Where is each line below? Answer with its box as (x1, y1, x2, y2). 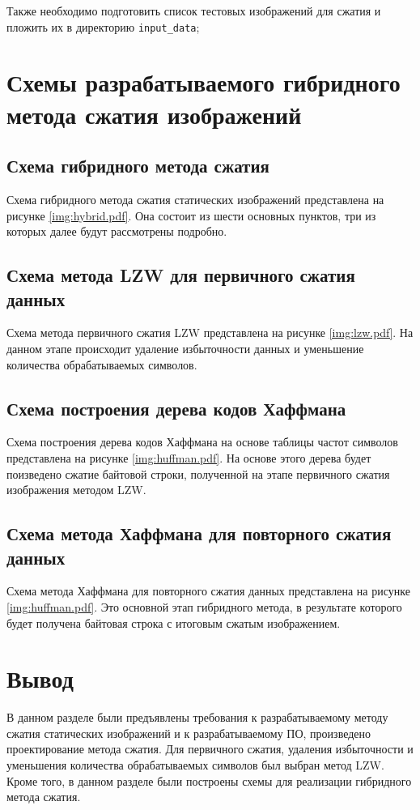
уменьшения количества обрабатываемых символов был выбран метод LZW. (6, 757, 384, 774)
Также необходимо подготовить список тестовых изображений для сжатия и (6, 2, 381, 19)
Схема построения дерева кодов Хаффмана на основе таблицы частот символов (6, 433, 398, 450)
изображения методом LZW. (6, 481, 146, 498)
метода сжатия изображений (6, 97, 302, 130)
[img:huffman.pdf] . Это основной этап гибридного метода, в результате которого (6, 598, 402, 615)
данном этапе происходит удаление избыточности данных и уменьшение (6, 339, 364, 356)
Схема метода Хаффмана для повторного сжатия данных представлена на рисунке (6, 582, 410, 599)
